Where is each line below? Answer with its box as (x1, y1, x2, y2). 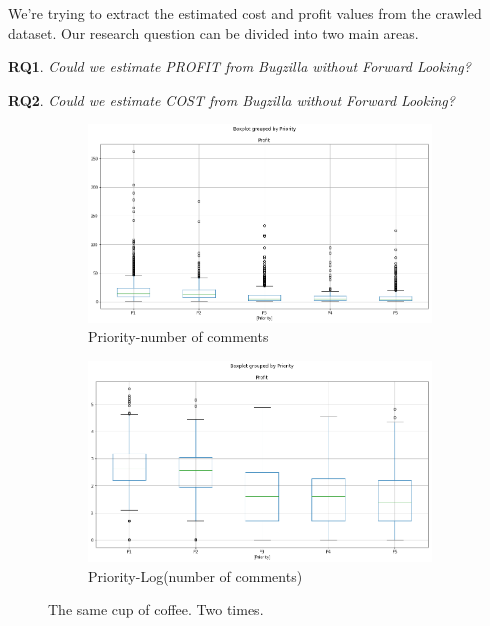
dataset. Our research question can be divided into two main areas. (8, 22, 419, 43)
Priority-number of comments (88, 326, 269, 347)
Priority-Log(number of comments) (88, 565, 303, 586)
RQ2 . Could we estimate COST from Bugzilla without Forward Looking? (8, 89, 455, 110)
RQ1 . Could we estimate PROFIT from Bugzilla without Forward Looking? (8, 56, 471, 77)
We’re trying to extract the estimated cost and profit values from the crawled (8, 3, 482, 23)
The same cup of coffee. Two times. (48, 599, 264, 620)
